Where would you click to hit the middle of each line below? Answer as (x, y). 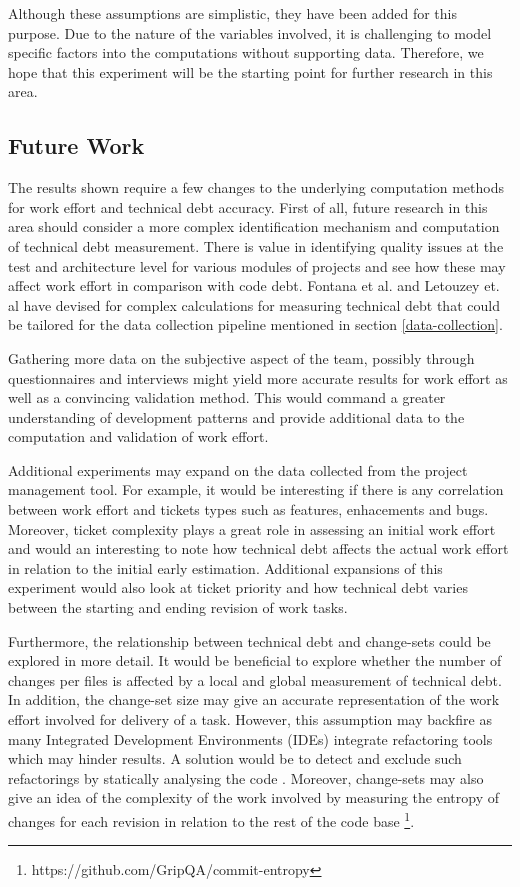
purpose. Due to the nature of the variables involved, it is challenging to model (250, 32)
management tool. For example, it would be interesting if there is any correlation (256, 489)
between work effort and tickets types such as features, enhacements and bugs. (248, 509)
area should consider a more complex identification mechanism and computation (254, 226)
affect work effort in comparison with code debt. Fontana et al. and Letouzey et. (254, 285)
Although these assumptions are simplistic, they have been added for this (233, 13)
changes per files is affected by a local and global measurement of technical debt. (255, 679)
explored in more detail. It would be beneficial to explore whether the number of (255, 660)
